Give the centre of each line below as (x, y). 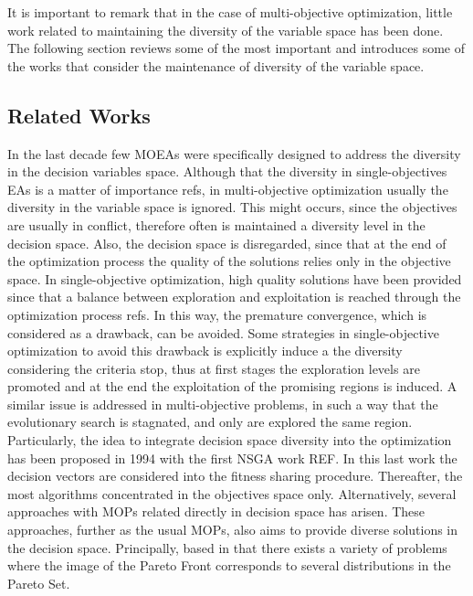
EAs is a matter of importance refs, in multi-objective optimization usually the (228, 189)
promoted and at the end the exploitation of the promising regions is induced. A (232, 386)
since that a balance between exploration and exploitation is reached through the (234, 297)
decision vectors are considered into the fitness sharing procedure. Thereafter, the (235, 476)
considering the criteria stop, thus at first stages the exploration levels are (214, 368)
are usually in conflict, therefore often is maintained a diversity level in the (216, 224)
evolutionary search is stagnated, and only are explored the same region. (210, 422)
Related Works (79, 115)
